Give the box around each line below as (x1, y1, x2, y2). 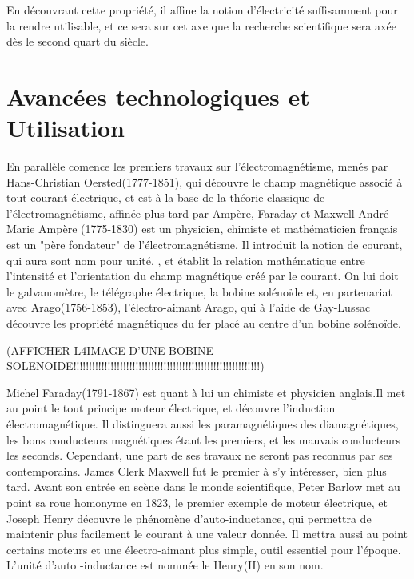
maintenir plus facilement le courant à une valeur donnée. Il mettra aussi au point (6, 525, 408, 542)
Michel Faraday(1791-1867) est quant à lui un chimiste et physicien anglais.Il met (6, 384, 406, 400)
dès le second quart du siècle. (6, 33, 149, 50)
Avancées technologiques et (6, 79, 310, 112)
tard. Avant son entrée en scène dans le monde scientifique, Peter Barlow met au (6, 478, 400, 495)
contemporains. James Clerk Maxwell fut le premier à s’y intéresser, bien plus (6, 462, 387, 479)
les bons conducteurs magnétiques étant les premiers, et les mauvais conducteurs (6, 431, 401, 448)
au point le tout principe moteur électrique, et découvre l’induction (6, 400, 336, 416)
